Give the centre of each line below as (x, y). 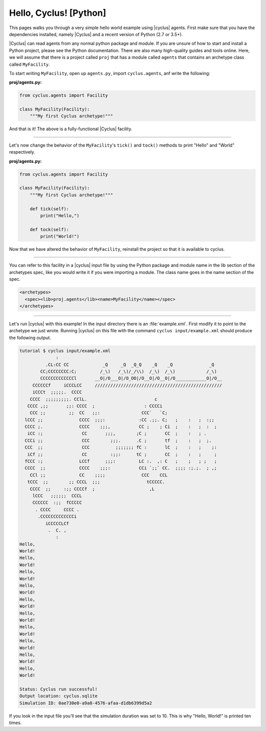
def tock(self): (49, 229)
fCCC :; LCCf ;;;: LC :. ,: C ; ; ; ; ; (121, 461)
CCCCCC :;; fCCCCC (57, 503)
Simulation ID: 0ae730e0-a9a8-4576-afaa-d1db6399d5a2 (86, 703)
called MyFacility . (30, 64)
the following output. (30, 338)
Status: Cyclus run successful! (59, 689)
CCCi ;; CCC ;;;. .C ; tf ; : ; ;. (118, 440)
